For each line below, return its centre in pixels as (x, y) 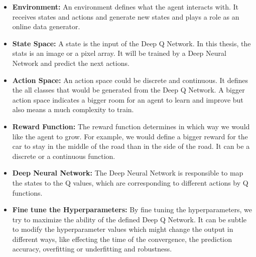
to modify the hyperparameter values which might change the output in (123, 229)
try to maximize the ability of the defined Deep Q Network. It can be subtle (130, 219)
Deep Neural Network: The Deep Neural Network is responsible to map (128, 173)
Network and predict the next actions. (71, 63)
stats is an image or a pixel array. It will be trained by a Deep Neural (119, 53)
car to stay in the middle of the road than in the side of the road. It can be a (131, 146)
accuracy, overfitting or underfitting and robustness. (92, 249)
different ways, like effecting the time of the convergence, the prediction (122, 239)
